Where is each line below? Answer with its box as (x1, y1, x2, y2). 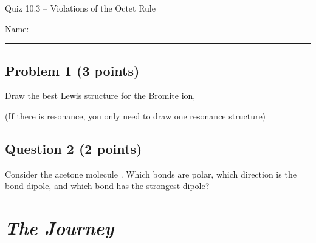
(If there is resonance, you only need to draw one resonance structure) (5, 109, 266, 122)
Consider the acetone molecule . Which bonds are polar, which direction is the (5, 167, 297, 180)
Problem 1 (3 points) (5, 61, 140, 79)
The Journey (5, 215, 114, 241)
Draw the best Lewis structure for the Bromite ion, (5, 89, 196, 102)
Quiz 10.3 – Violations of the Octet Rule (5, 2, 156, 14)
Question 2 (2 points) (5, 139, 142, 158)
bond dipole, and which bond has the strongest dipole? (5, 179, 210, 192)
